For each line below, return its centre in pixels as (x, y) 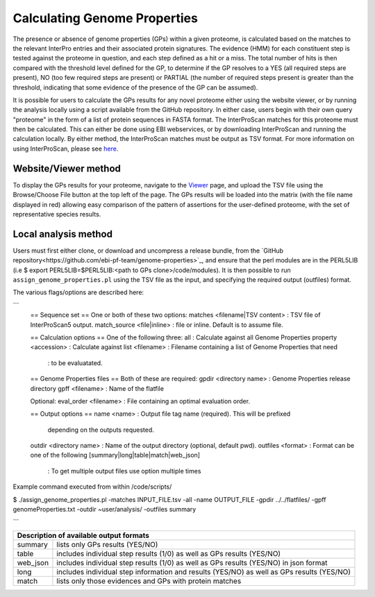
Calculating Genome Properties (105, 18)
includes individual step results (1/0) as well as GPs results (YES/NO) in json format (192, 562)
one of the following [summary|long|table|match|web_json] (115, 455)
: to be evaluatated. (75, 363)
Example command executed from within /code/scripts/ (92, 487)
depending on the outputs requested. (101, 430)
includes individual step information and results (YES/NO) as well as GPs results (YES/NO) (203, 571)
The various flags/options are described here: (78, 292)
